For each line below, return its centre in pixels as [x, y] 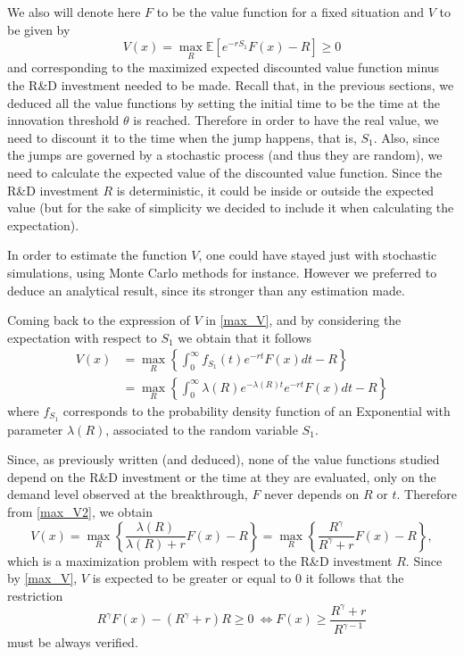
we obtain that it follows [245, 337]
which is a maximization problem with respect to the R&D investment [200, 560]
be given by [39, 29]
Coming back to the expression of [99, 320]
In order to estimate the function [97, 255]
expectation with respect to [82, 337]
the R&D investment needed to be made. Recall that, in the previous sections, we [231, 85]
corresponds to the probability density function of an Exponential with [257, 410]
